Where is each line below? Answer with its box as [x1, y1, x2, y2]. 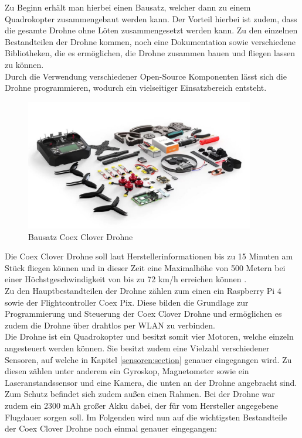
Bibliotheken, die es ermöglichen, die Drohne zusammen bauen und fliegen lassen [5, 47, 296, 59]
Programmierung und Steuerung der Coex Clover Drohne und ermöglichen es [5, 307, 282, 320]
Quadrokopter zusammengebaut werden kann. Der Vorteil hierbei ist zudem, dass [5, 12, 297, 25]
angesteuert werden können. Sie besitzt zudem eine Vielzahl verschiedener [5, 341, 270, 354]
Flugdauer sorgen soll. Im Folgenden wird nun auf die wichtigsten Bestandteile [5, 410, 287, 423]
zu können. [5, 58, 44, 70]
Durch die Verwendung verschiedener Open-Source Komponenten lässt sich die [5, 70, 287, 82]
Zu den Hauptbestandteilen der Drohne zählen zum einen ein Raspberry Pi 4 [5, 284, 281, 296]
